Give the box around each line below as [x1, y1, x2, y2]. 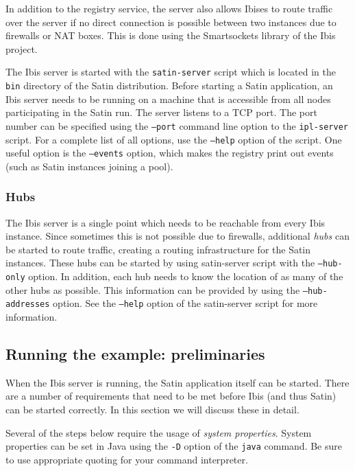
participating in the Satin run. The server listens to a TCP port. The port [5, 105, 317, 119]
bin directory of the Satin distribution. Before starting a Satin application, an [5, 78, 333, 93]
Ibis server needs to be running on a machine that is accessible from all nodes [5, 91, 331, 106]
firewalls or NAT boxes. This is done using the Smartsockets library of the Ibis [5, 28, 336, 43]
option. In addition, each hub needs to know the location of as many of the [28, 269, 343, 284]
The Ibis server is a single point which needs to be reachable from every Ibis [5, 215, 326, 229]
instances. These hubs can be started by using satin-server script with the [5, 255, 315, 270]
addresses [5, 299, 50, 310]
